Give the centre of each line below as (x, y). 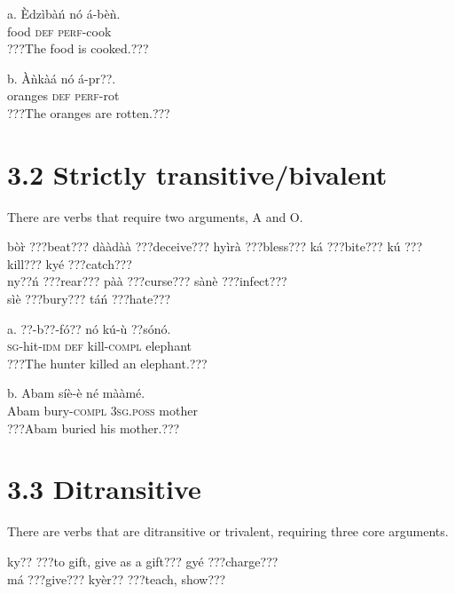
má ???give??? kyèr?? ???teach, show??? (117, 578)
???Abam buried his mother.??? (94, 428)
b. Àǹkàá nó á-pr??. (62, 78)
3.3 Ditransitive (104, 489)
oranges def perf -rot (63, 95)
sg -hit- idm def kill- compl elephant (99, 346)
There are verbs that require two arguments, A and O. (155, 216)
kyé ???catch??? (89, 263)
